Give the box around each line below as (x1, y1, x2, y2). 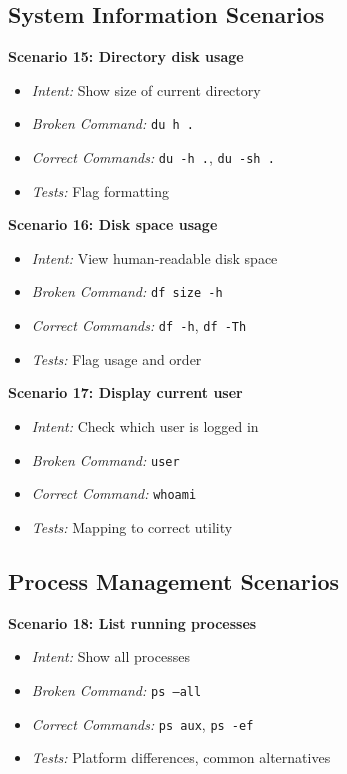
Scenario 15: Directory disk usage (8, 46, 244, 67)
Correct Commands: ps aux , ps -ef (31, 713, 254, 734)
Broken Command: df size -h (31, 281, 223, 302)
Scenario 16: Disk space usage (8, 214, 218, 235)
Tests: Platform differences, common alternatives (31, 747, 331, 768)
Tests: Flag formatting (31, 180, 169, 201)
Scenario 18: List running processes (8, 612, 257, 633)
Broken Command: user (31, 449, 180, 470)
